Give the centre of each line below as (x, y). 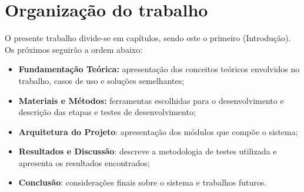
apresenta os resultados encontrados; (84, 162)
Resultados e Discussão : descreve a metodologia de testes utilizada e (148, 151)
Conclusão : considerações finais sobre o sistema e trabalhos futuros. (143, 182)
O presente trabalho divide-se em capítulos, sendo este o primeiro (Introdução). (148, 38)
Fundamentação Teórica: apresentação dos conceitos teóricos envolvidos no (159, 69)
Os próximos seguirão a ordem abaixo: (74, 49)
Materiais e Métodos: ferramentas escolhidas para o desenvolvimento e (151, 100)
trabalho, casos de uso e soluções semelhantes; (101, 80)
